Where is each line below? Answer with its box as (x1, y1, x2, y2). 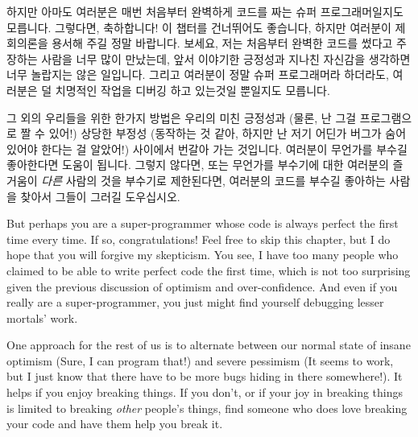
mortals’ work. (6, 309, 78, 326)
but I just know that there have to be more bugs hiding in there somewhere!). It (6, 368, 403, 385)
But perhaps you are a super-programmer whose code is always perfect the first (6, 215, 399, 232)
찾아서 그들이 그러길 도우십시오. (20, 188, 180, 204)
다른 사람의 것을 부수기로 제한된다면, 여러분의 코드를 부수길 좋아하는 (41, 171, 386, 188)
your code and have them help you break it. (6, 415, 223, 432)
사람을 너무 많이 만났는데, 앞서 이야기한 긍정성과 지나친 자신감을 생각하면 (41, 50, 411, 67)
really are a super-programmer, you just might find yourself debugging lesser (6, 294, 384, 311)
